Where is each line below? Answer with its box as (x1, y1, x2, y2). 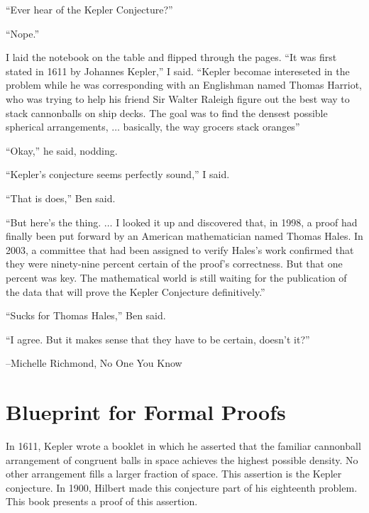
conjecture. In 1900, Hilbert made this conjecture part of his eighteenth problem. (6, 480, 358, 495)
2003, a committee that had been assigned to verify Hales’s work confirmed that (6, 242, 354, 257)
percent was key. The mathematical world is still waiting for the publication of (6, 270, 347, 285)
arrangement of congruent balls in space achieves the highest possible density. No (6, 452, 358, 467)
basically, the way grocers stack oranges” (123, 119, 300, 134)
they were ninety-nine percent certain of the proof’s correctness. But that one (6, 256, 343, 271)
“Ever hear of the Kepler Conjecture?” (6, 2, 173, 16)
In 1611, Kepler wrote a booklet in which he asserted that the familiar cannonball (6, 438, 361, 453)
